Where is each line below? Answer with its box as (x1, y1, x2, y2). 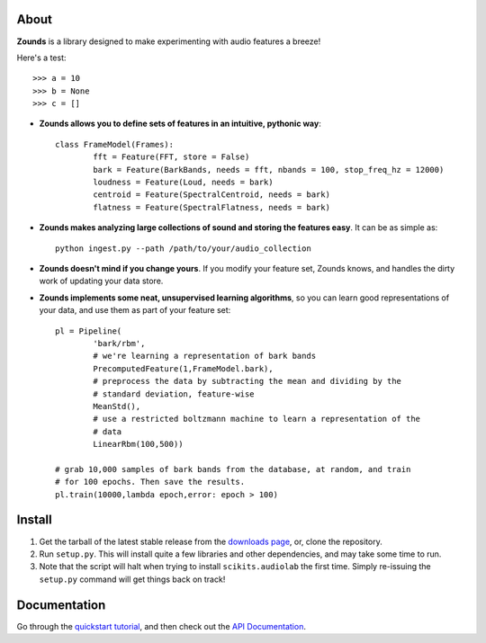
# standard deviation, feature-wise (93, 388, 256, 399)
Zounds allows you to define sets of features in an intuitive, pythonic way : (39, 118, 321, 129)
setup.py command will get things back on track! (39, 574, 226, 585)
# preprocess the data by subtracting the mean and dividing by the (93, 376, 402, 387)
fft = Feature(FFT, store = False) (93, 152, 250, 162)
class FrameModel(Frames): (55, 139, 175, 149)
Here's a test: (16, 52, 67, 63)
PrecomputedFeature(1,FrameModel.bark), (93, 363, 274, 373)
